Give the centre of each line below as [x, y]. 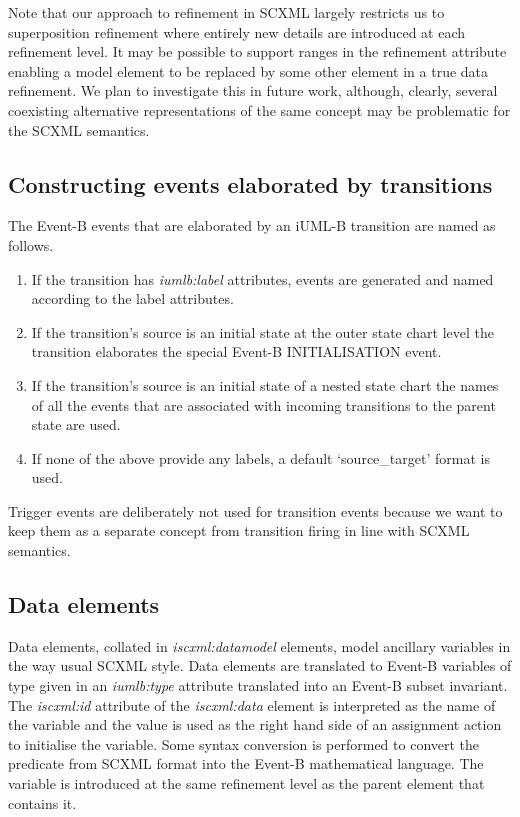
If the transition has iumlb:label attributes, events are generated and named [262, 278]
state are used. [76, 424]
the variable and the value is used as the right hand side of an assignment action [255, 724]
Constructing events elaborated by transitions [250, 183]
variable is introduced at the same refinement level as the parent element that [246, 783]
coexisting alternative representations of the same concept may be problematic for [259, 109]
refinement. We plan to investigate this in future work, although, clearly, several [253, 90]
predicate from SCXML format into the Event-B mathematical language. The [246, 763]
